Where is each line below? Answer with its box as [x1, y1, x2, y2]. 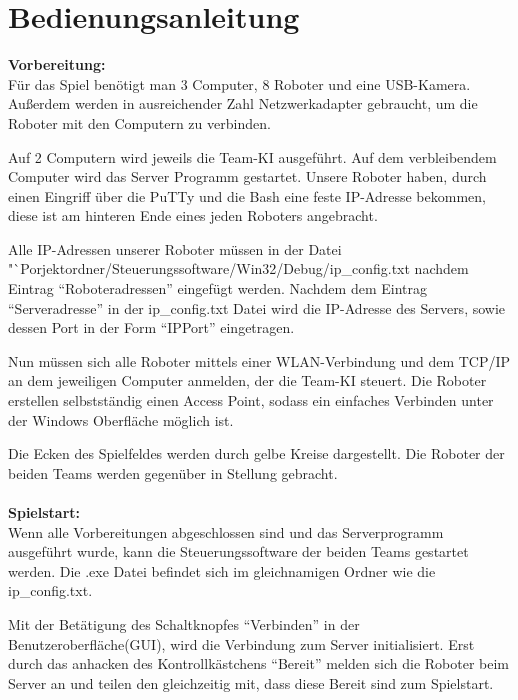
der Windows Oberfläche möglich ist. [8, 409, 234, 430]
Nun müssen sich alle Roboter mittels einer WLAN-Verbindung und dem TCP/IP [8, 350, 511, 371]
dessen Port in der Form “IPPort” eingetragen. [8, 317, 295, 338]
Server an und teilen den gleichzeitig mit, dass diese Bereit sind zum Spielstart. [8, 672, 494, 693]
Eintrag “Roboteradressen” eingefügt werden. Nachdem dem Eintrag [8, 278, 427, 299]
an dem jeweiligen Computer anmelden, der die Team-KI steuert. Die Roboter [8, 370, 487, 391]
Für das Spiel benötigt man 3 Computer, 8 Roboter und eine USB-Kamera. [8, 73, 471, 94]
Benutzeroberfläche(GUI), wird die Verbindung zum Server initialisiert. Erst [8, 633, 475, 654]
